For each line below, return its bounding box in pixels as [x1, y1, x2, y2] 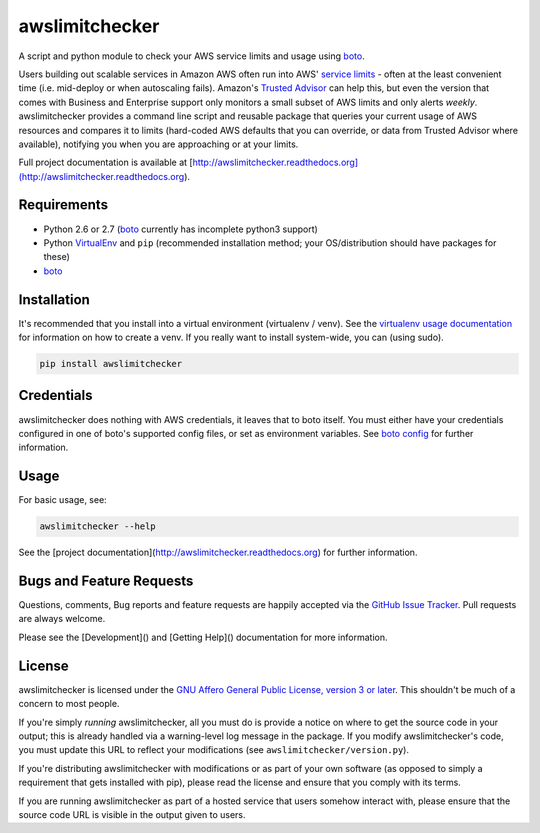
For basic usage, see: [18, 494, 107, 506]
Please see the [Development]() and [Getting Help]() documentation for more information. [18, 631, 388, 643]
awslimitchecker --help [39, 521, 157, 532]
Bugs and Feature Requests [18, 573, 194, 589]
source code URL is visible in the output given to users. [18, 808, 246, 820]
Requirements [18, 196, 109, 214]
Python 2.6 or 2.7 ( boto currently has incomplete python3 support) [43, 223, 319, 235]
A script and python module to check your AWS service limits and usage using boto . [18, 50, 365, 62]
